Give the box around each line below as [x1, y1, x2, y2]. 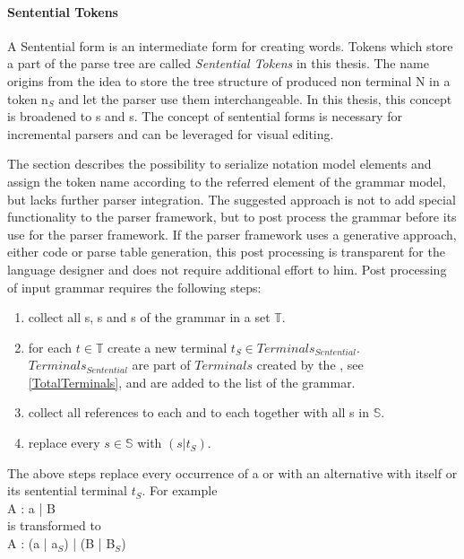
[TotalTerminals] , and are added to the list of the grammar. [28, 372, 356, 391]
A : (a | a [7, 534, 58, 553]
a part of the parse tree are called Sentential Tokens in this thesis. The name [7, 54, 429, 73]
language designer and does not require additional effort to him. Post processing [7, 259, 447, 278]
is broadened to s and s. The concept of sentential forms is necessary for [7, 107, 402, 126]
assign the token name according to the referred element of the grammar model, [7, 171, 446, 190]
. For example [142, 481, 218, 500]
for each [28, 337, 73, 356]
